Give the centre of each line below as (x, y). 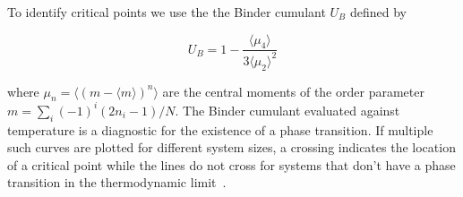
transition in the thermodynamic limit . (117, 182)
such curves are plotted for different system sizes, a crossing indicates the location (231, 147)
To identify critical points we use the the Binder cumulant (167, 12)
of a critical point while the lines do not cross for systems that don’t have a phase (231, 164)
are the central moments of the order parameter (293, 91)
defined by (378, 12)
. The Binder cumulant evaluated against (287, 110)
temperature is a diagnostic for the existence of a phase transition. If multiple (220, 129)
